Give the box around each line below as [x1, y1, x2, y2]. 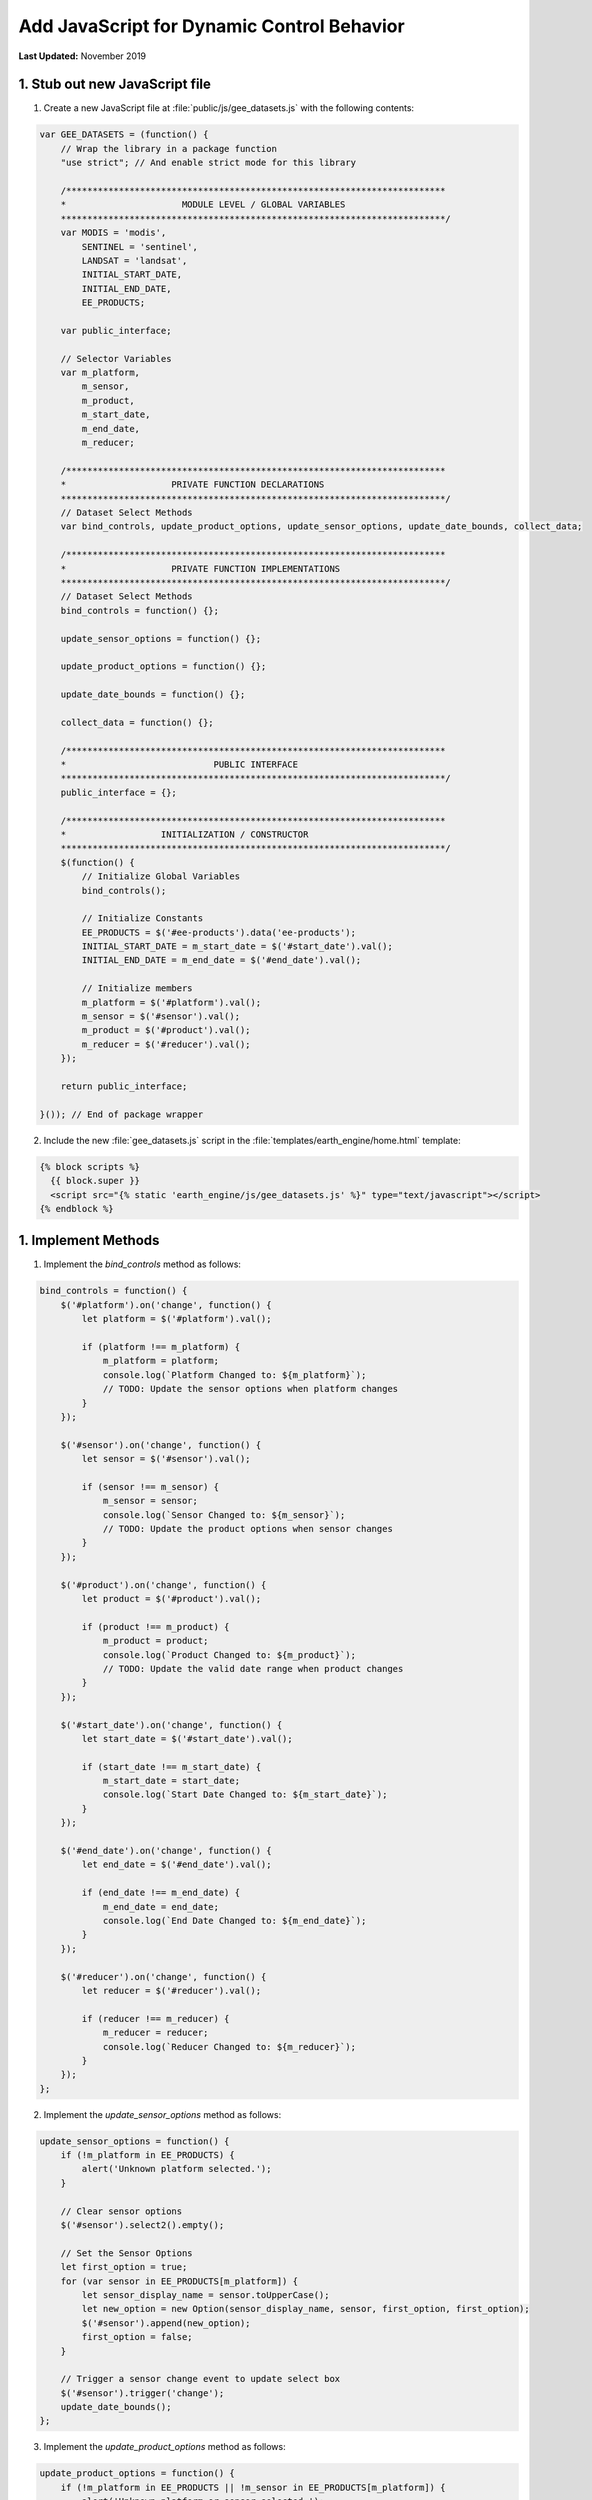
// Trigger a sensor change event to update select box [60, 2373, 341, 2385]
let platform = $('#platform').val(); [81, 1313, 272, 1325]
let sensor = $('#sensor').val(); [81, 1453, 251, 1465]
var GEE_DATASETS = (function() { [39, 129, 209, 140]
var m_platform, [60, 367, 140, 379]
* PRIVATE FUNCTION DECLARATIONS [60, 479, 325, 490]
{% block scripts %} [39, 1161, 140, 1172]
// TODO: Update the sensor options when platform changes [102, 1383, 399, 1395]
